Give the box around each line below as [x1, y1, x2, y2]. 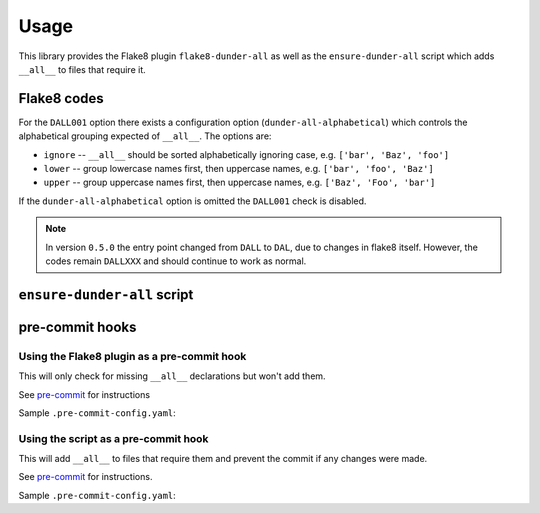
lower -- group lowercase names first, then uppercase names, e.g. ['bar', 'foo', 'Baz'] [43, 163, 434, 175]
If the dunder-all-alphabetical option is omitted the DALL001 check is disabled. [18, 195, 367, 207]
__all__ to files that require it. [18, 63, 147, 75]
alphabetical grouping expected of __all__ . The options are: [18, 130, 272, 142]
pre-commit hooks [18, 318, 137, 335]
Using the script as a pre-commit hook [18, 431, 209, 445]
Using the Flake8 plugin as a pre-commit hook [18, 349, 247, 363]
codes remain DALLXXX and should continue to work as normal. [45, 255, 307, 267]
